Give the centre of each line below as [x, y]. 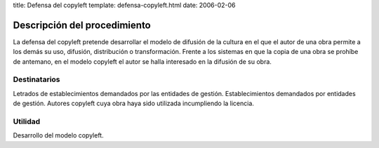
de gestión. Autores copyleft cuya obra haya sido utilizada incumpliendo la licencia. [133, 103]
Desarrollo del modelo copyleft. [59, 135]
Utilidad [27, 121]
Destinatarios [36, 79]
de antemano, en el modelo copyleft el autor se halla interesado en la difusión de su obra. [142, 61]
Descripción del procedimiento [82, 25]
